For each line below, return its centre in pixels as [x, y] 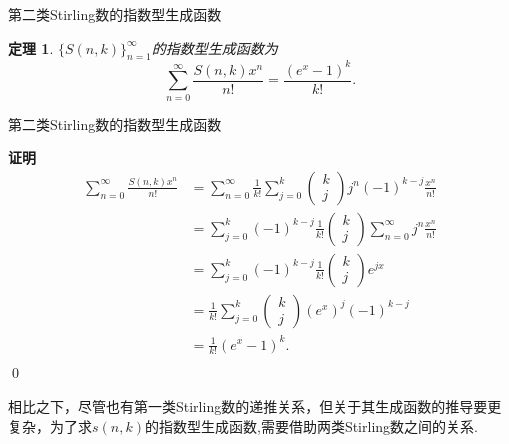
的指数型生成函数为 [214, 47]
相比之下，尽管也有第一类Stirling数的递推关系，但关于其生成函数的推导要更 [255, 405]
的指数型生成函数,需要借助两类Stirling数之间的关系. [311, 425]
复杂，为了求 [50, 425]
